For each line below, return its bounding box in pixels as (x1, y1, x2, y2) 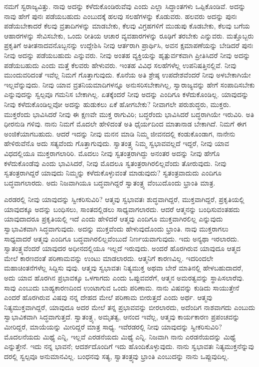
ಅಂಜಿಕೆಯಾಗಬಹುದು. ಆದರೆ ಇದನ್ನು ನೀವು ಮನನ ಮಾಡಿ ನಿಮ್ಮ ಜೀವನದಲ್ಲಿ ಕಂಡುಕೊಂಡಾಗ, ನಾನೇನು (4, 128, 236, 138)
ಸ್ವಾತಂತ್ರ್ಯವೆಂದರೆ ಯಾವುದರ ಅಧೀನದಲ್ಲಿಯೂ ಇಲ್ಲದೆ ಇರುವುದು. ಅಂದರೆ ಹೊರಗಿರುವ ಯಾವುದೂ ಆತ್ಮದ (4, 243, 241, 253)
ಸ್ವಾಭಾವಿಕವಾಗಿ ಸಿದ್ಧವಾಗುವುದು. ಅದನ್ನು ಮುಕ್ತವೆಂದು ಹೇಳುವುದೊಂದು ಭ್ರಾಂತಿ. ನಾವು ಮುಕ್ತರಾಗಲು (4, 223, 229, 234)
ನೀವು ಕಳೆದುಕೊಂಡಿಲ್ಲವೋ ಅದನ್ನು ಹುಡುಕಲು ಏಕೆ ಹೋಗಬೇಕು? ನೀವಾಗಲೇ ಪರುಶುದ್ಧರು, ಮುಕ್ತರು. (4, 98, 231, 109)
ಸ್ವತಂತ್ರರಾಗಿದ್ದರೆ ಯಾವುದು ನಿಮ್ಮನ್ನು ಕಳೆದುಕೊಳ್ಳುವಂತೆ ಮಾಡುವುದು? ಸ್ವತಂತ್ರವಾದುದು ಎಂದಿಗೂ (4, 167, 222, 178)
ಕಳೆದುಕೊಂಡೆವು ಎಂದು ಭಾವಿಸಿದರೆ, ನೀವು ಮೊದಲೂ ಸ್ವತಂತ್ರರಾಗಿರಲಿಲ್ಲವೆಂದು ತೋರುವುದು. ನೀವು (4, 157, 227, 168)
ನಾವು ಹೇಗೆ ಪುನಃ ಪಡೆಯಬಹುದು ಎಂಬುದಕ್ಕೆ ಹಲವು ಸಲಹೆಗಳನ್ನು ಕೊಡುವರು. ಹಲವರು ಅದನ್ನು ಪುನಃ (4, 10, 237, 21)
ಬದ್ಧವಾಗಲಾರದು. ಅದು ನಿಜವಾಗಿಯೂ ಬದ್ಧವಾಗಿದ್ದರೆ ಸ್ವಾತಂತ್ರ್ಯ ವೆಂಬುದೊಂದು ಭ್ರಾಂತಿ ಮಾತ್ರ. (4, 177, 216, 187)
